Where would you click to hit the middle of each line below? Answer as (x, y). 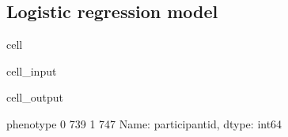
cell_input (32, 70)
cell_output (35, 97)
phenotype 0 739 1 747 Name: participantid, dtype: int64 (144, 123)
